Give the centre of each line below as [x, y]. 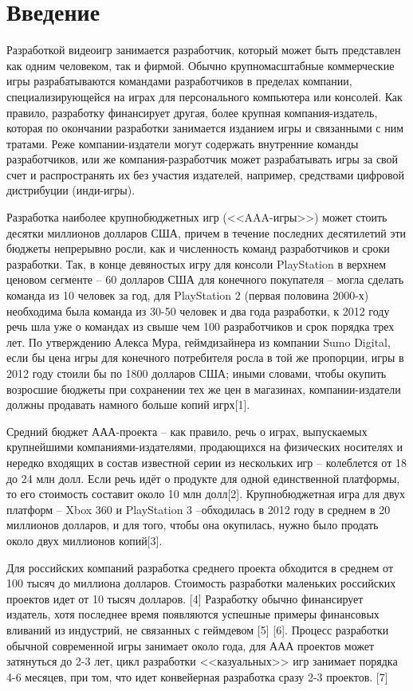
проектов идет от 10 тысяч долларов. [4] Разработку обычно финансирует [185, 598]
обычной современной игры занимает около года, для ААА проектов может [191, 645]
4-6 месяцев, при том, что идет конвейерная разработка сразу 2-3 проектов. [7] [197, 676]
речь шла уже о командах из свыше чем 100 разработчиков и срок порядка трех [201, 326]
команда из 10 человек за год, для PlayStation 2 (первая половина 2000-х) [188, 295]
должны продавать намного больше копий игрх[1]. [128, 404]
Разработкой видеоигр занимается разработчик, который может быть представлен [204, 50]
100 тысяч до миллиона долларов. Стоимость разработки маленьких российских [201, 583]
